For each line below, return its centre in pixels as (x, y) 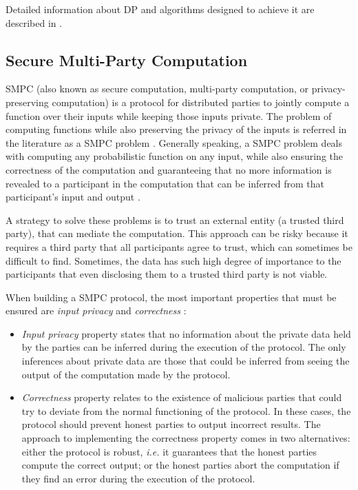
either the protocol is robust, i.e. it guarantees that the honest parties (169, 451)
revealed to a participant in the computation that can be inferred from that (165, 183)
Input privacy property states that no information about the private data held (186, 333)
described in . (34, 22)
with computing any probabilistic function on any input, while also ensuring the (174, 156)
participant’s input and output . (73, 197)
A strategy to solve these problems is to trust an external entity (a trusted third (175, 220)
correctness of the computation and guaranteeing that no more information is (169, 169)
